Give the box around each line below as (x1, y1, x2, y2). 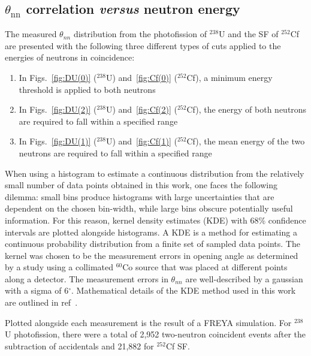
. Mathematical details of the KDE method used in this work (71, 284, 296, 297)
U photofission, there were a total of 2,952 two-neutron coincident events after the (5, 328, 306, 340)
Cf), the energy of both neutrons (186, 103, 307, 116)
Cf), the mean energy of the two (186, 135, 305, 147)
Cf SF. (165, 339, 190, 352)
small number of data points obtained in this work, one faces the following (5, 179, 278, 191)
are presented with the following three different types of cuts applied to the (5, 39, 281, 52)
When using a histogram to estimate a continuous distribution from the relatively (5, 167, 304, 179)
